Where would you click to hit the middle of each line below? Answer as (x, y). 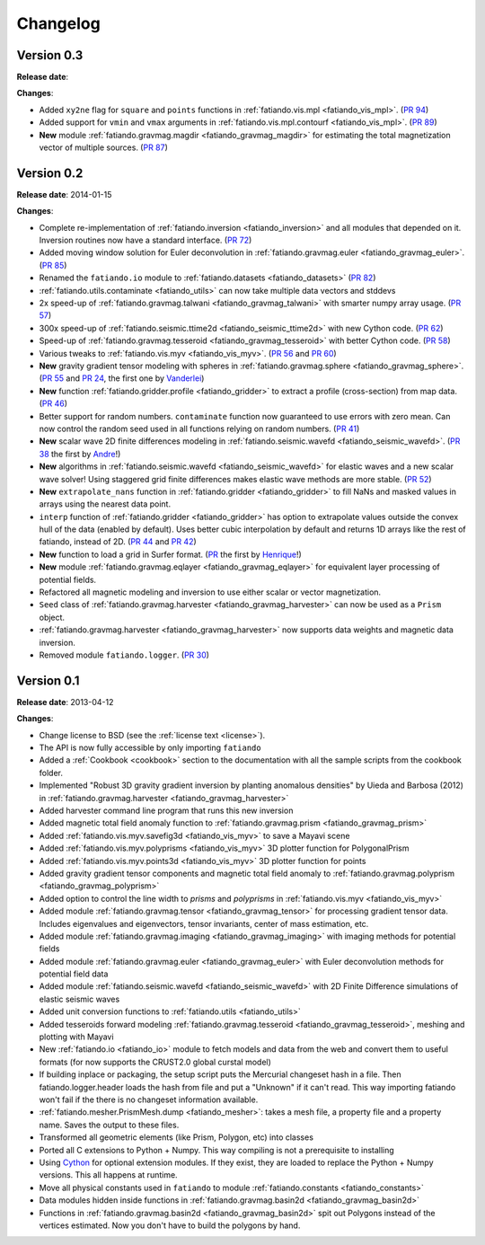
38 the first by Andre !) (80, 454)
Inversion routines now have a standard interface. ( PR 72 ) (145, 240)
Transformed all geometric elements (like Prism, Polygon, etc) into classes (176, 1137)
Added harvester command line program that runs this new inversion (166, 811)
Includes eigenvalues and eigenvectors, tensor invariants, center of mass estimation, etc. (204, 923)
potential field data (74, 974)
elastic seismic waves (79, 999)
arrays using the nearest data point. (105, 504)
